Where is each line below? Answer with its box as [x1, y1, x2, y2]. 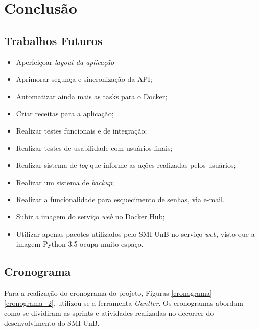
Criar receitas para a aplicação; [16, 108, 114, 119]
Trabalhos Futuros [4, 32, 103, 48]
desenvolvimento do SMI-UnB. [4, 317, 100, 328]
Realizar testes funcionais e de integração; [16, 125, 147, 136]
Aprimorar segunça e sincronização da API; [16, 74, 152, 84]
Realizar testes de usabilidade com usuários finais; [16, 142, 173, 153]
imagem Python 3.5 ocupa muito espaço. [16, 238, 144, 249]
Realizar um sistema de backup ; [16, 177, 114, 187]
